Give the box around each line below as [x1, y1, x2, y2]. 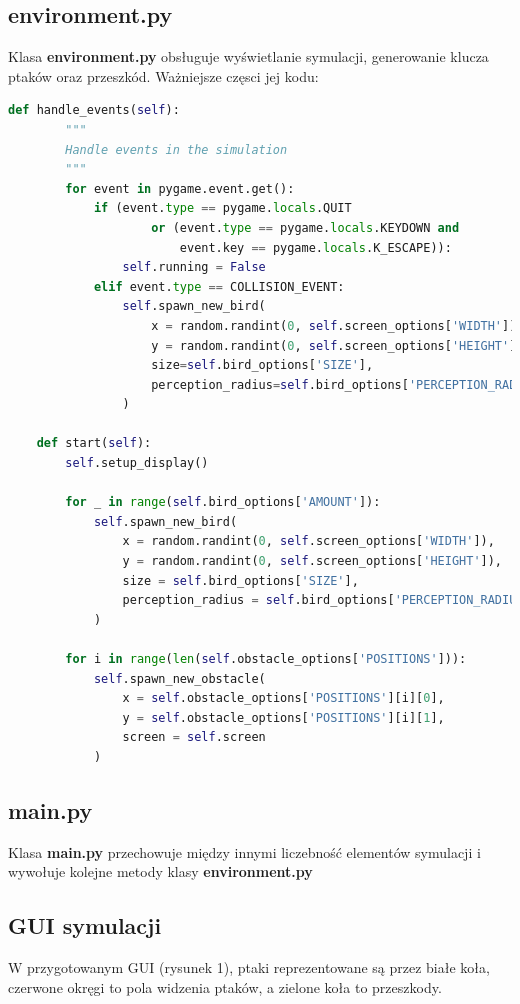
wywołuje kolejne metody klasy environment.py [8, 861, 313, 882]
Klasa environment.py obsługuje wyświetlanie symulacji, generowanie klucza [8, 46, 489, 67]
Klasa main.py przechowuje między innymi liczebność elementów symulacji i [8, 841, 481, 862]
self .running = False [122, 260, 266, 275]
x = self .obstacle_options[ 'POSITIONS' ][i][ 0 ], [122, 691, 445, 706]
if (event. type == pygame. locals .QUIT [93, 201, 352, 216]
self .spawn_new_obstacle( [93, 671, 266, 686]
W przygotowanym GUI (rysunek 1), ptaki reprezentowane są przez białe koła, [8, 957, 490, 978]
